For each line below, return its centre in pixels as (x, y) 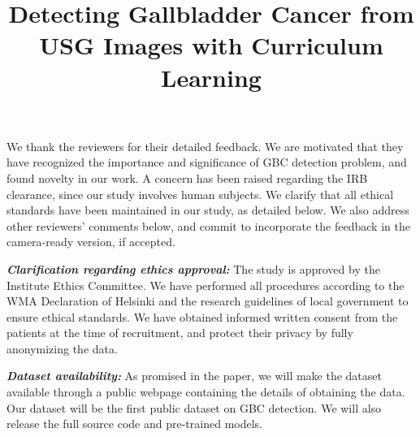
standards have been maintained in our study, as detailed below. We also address (208, 210)
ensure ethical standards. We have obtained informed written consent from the (202, 316)
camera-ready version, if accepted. (91, 242)
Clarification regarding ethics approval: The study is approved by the (193, 268)
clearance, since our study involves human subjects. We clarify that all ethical (200, 194)
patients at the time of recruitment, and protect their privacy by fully (180, 333)
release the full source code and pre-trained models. (134, 424)
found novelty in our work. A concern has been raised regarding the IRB (187, 177)
